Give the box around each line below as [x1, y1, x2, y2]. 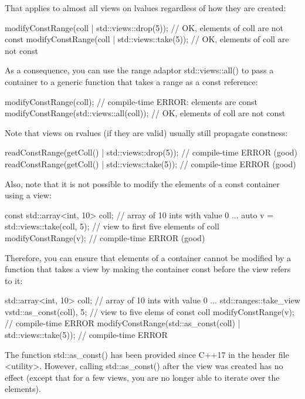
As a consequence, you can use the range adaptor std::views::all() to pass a [5, 64, 274, 76]
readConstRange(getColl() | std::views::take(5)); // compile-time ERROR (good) [5, 157, 296, 170]
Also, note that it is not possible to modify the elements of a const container [5, 177, 280, 190]
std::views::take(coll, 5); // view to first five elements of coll [5, 220, 219, 232]
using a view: [5, 189, 52, 201]
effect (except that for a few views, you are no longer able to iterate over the [5, 371, 280, 383]
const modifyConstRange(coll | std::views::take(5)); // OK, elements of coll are [5, 33, 289, 45]
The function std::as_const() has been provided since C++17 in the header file [5, 348, 289, 360]
